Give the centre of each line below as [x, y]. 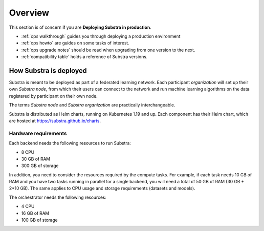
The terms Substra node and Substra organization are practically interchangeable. [92, 105]
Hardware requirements [38, 133]
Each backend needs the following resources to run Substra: [70, 143]
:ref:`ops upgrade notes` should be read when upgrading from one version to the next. [108, 50]
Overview [29, 13]
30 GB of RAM [36, 159]
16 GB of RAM [35, 213]
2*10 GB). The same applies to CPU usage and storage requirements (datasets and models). [102, 189]
